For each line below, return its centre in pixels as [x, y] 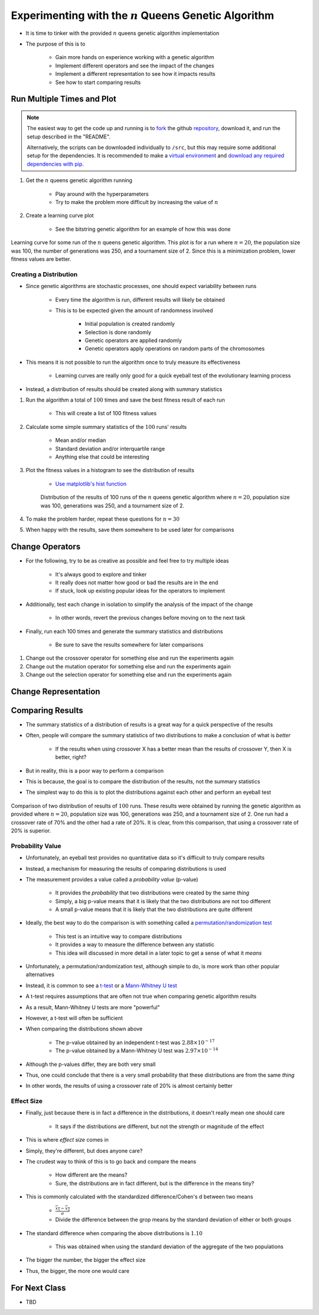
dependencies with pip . [55, 164]
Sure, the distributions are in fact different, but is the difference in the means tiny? [155, 1183]
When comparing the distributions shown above [84, 1029]
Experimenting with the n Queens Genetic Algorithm [143, 15]
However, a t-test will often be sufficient [74, 1018]
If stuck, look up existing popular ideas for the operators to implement [140, 591]
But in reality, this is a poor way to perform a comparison [95, 770]
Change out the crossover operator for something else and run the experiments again [130, 658]
